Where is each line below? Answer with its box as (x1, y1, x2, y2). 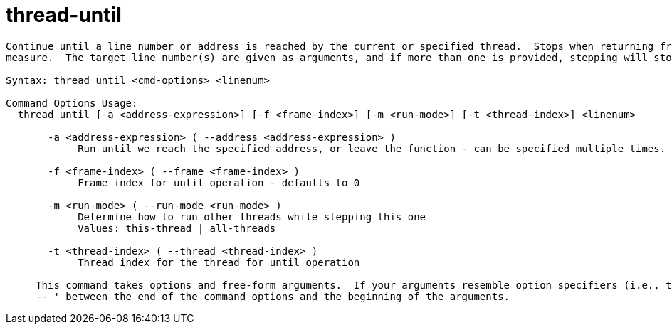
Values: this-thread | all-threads (78, 222, 276, 234)
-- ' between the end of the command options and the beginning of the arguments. (36, 290, 510, 302)
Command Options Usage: (6, 97, 138, 109)
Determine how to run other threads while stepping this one (78, 211, 426, 223)
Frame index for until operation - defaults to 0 (78, 176, 360, 188)
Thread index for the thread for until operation (78, 256, 360, 268)
